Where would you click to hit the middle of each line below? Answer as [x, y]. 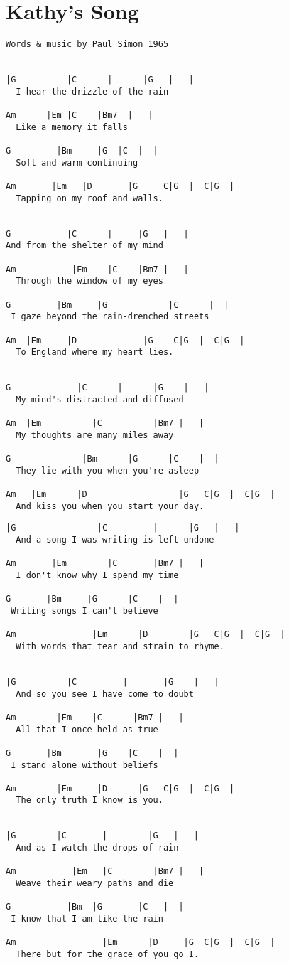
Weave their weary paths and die [95, 884]
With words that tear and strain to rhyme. [120, 646]
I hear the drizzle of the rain [92, 91]
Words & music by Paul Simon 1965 [87, 44]
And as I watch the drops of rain [97, 848]
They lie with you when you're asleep [108, 470]
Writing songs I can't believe [84, 611]
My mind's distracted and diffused [100, 399]
